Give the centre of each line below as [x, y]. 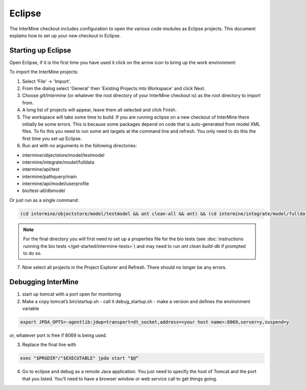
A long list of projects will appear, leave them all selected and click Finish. [99, 110]
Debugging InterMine [44, 282]
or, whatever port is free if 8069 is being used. [58, 335]
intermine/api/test [41, 169]
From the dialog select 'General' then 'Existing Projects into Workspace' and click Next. [114, 88]
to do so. [32, 254]
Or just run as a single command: [44, 200]
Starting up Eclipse [40, 50]
